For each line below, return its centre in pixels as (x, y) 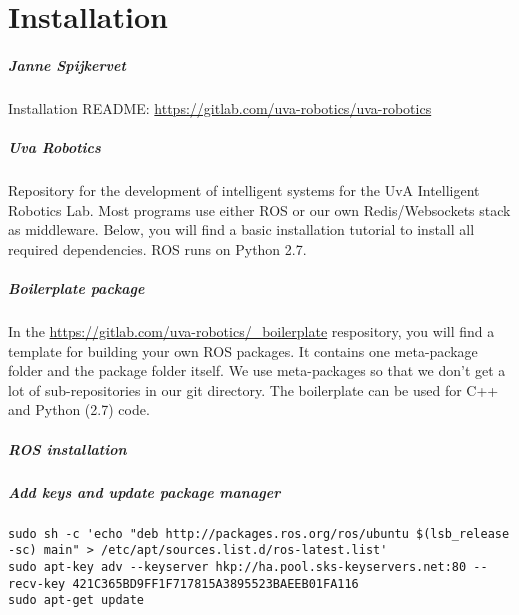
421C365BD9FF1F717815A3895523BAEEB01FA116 (215, 583)
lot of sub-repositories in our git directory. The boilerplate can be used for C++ (253, 389)
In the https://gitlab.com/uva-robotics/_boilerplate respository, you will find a (251, 331)
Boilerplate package (76, 288)
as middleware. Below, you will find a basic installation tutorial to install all (241, 229)
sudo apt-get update (76, 600)
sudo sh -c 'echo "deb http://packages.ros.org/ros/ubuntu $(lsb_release (259, 533)
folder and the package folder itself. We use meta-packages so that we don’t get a (257, 370)
